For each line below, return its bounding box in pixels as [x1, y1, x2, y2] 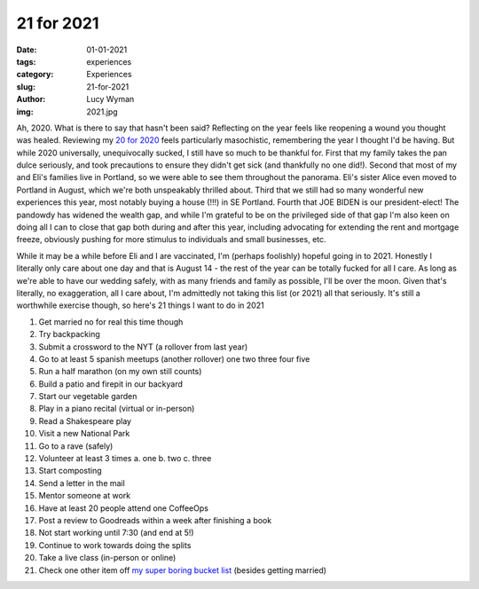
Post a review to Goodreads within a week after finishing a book [38, 515, 272, 525]
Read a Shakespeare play [38, 415, 132, 426]
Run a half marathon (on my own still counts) [38, 366, 202, 377]
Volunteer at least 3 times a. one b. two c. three [38, 453, 212, 464]
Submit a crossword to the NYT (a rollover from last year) [38, 342, 248, 352]
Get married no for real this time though [38, 316, 184, 327]
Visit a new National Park [38, 428, 130, 439]
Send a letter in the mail [38, 477, 126, 488]
